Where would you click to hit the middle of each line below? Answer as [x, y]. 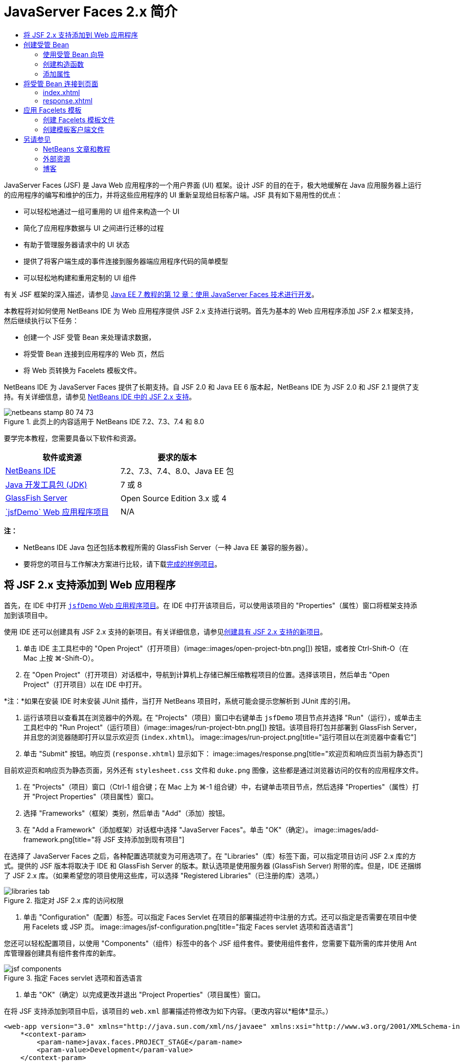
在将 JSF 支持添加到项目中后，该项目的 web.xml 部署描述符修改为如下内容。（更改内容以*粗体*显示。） [168, 1011]
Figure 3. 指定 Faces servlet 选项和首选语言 [73, 978]
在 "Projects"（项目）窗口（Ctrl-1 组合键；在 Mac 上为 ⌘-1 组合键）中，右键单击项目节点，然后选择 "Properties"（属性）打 [221, 787]
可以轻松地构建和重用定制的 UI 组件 [80, 277]
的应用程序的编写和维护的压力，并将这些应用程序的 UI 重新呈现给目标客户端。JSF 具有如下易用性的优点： [173, 195]
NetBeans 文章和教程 [77, 149]
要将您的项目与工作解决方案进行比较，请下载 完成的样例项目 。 [122, 564]
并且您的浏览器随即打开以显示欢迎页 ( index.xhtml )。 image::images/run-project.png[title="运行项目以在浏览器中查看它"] [220, 737]
